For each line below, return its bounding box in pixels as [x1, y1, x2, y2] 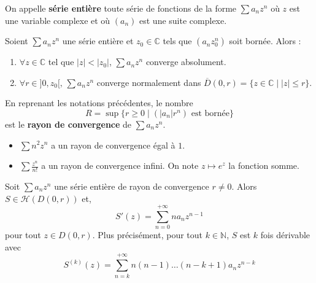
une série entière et [62, 34, 134, 47]
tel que [48, 55, 74, 68]
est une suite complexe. [139, 14, 227, 26]
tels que [163, 34, 192, 47]
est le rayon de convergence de [5, 117, 132, 130]
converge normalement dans [96, 76, 201, 88]
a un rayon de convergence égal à [51, 138, 175, 151]
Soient [5, 34, 28, 47]
